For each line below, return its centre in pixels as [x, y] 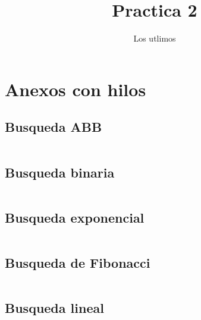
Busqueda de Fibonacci [78, 262]
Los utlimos [155, 38]
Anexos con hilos [76, 89]
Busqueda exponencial [75, 217]
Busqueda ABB [54, 127]
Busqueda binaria [60, 172]
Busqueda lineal [54, 308]
